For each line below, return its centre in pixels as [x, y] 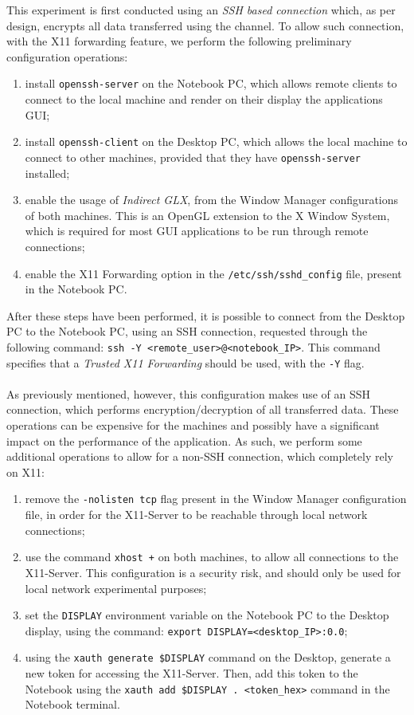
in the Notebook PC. [76, 289]
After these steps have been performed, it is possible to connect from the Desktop [206, 315]
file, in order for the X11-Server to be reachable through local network [196, 515]
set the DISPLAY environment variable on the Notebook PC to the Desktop [207, 615]
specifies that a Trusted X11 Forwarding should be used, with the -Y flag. [186, 362]
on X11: [25, 471]
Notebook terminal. [72, 704]
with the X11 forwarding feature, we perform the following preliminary [179, 41]
